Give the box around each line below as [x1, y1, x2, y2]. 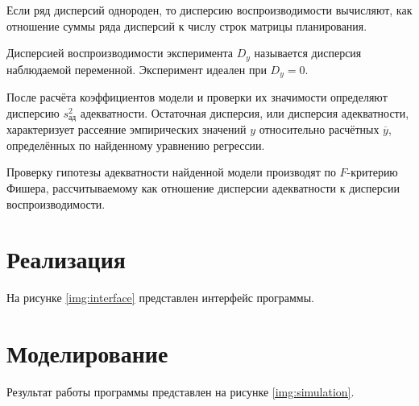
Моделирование [6, 337, 168, 370]
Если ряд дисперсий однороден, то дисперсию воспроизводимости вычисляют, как [6, 2, 413, 18]
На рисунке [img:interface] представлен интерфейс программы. [6, 289, 314, 306]
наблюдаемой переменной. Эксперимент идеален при [6, 60, 267, 77]
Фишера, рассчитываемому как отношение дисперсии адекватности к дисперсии [6, 179, 400, 196]
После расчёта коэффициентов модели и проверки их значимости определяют [6, 89, 388, 106]
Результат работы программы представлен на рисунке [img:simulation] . [6, 383, 355, 400]
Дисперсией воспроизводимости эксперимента [6, 44, 233, 61]
